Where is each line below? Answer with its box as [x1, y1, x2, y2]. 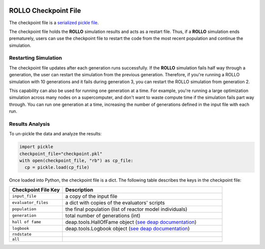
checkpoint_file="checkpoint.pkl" [19, 151, 103, 156]
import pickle [19, 144, 53, 150]
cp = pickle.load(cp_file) [25, 165, 90, 170]
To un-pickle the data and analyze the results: [9, 131, 102, 137]
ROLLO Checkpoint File [9, 6, 81, 15]
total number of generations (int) [65, 212, 141, 219]
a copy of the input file [65, 192, 118, 199]
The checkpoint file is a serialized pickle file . [9, 20, 99, 26]
